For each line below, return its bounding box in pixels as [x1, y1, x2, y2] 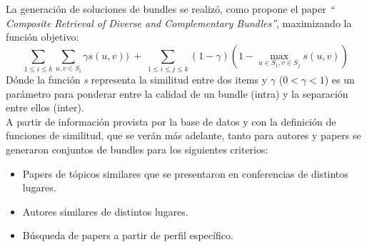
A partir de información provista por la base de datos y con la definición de [6, 114, 336, 128]
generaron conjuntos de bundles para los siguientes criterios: [6, 142, 268, 157]
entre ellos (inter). [6, 100, 84, 115]
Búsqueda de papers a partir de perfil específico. [22, 228, 233, 243]
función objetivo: [6, 29, 79, 44]
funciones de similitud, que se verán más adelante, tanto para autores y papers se [6, 128, 361, 143]
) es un [324, 72, 355, 87]
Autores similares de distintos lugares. [22, 203, 188, 218]
